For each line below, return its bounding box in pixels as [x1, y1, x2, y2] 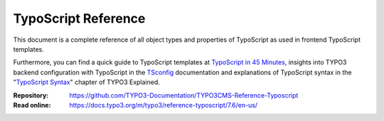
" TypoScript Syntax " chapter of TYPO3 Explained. [13, 78, 160, 86]
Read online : [13, 100, 51, 109]
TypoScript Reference [13, 11, 146, 26]
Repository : [13, 91, 49, 99]
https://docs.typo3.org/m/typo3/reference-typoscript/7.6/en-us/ [69, 100, 258, 109]
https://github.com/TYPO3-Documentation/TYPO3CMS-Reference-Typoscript [69, 91, 299, 99]
